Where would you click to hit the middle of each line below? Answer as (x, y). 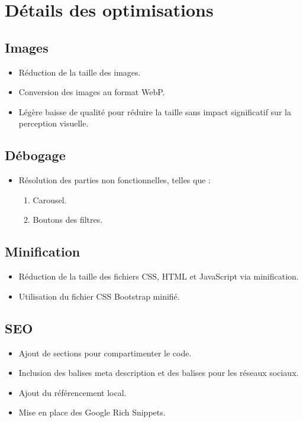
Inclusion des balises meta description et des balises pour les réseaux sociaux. (159, 373)
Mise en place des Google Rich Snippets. (92, 412)
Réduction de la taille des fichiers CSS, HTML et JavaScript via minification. (159, 276)
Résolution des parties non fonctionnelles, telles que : (115, 180)
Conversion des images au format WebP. (92, 92)
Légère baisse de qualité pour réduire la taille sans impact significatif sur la (155, 111)
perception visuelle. (54, 123)
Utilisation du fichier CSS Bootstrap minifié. (99, 296)
